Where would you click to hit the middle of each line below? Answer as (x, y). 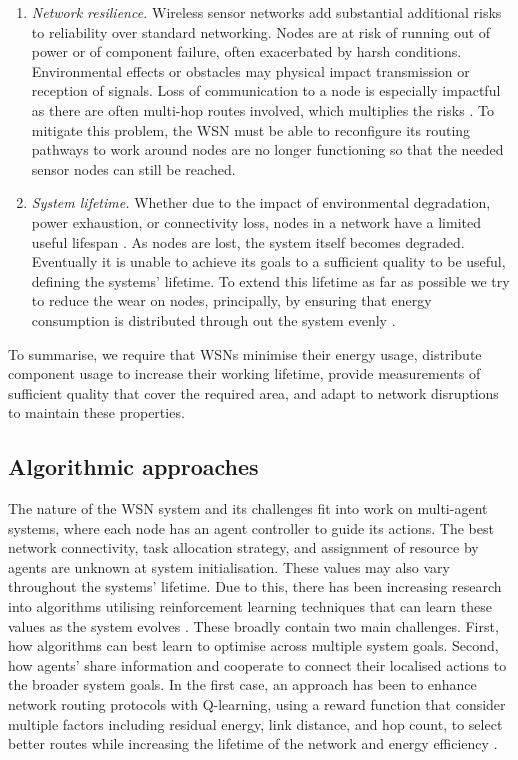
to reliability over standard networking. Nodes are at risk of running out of (261, 31)
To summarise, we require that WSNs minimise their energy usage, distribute (245, 353)
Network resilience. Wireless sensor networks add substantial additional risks (266, 12)
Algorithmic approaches (133, 466)
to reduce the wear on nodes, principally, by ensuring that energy (231, 300)
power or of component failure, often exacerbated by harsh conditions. (246, 51)
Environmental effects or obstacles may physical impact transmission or (250, 70)
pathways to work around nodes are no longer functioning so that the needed (267, 149)
